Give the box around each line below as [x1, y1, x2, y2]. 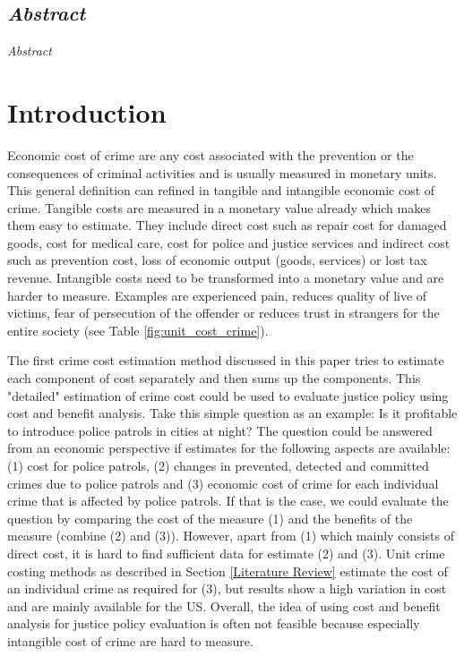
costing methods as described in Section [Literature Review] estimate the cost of [7, 561, 448, 580]
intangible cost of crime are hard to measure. [7, 631, 253, 650]
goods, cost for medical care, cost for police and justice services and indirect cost [7, 233, 451, 251]
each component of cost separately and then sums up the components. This [7, 369, 421, 388]
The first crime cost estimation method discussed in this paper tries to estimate [7, 351, 444, 370]
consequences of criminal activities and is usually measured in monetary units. [7, 163, 437, 182]
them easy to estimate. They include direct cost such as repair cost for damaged [7, 216, 447, 234]
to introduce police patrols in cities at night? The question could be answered [7, 421, 433, 439]
